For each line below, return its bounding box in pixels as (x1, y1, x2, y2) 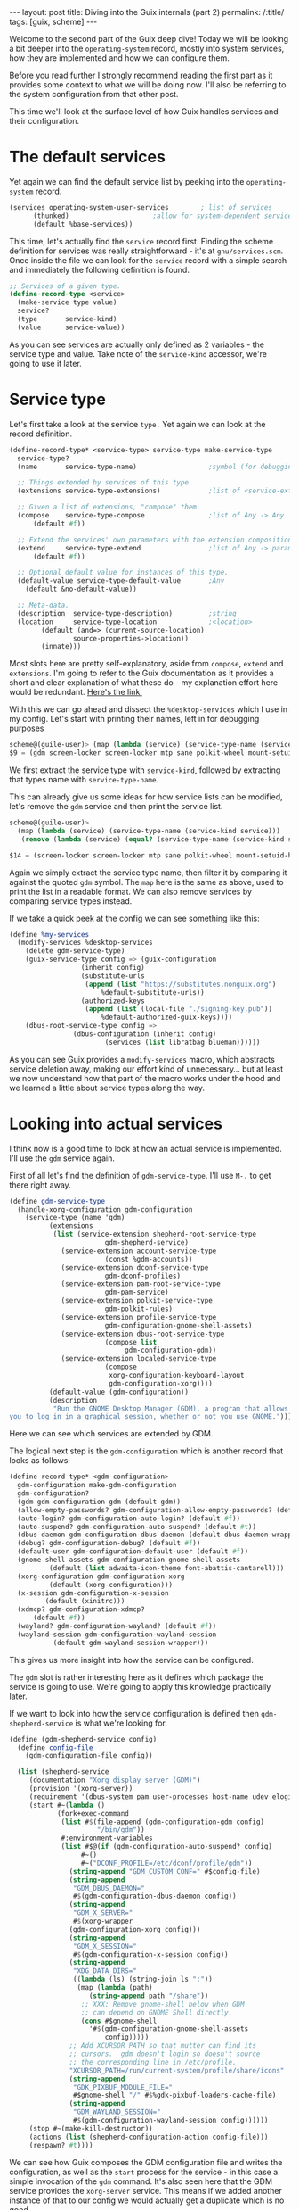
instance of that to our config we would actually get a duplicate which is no (9, 2195, 285, 2206)
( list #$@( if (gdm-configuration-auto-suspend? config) (61, 1842, 273, 1851)
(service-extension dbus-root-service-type (61, 1329, 225, 1338)
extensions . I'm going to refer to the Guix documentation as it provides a (9, 667, 274, 679)
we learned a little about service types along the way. (9, 1082, 206, 1093)
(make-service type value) (17, 298, 117, 307)
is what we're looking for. (75, 1718, 167, 1728)
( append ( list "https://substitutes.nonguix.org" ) (85, 980, 277, 989)
